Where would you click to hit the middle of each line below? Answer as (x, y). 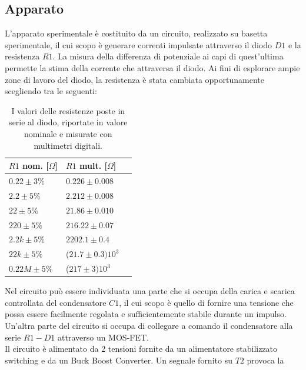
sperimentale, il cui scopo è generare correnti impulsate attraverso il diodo (139, 44)
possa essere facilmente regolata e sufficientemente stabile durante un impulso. (146, 314)
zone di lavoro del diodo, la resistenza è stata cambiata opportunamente (134, 79)
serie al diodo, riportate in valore (68, 122)
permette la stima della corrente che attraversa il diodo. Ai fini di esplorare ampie (152, 67)
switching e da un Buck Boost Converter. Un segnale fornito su (119, 360)
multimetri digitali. (68, 145)
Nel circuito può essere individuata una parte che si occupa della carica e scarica (150, 291)
